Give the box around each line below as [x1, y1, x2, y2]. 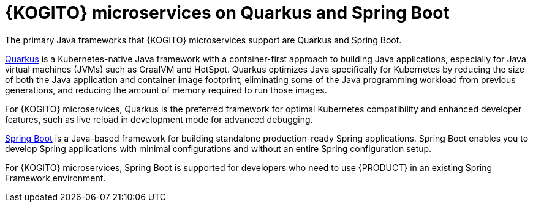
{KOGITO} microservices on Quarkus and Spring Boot [5, 2, 450, 23]
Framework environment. [5, 172, 106, 183]
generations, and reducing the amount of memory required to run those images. [5, 84, 327, 95]
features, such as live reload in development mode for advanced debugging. [5, 114, 313, 125]
